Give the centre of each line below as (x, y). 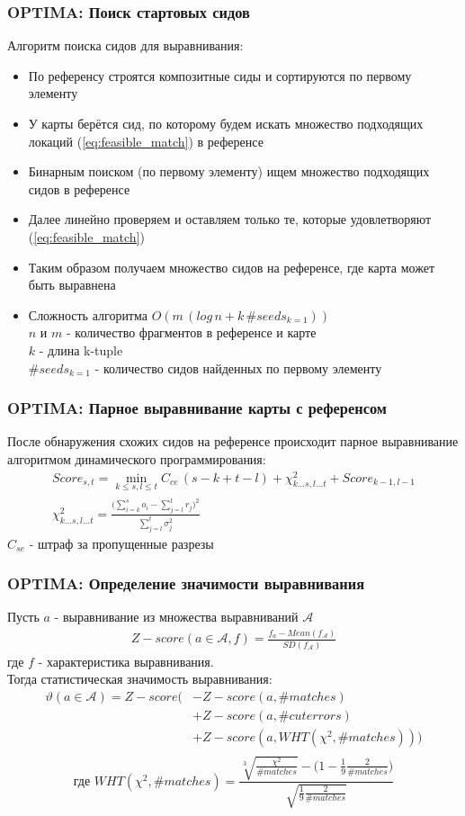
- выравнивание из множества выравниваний (176, 617)
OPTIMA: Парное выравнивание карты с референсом (197, 408)
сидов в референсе (79, 188)
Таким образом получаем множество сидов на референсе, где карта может (232, 267)
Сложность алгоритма (88, 314)
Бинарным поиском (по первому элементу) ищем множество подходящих (229, 171)
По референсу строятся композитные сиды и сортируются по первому (220, 75)
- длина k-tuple (81, 350)
